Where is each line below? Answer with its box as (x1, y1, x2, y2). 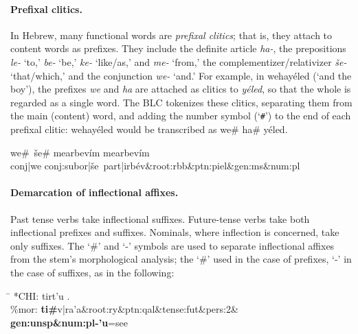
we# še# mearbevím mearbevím (10, 145, 150, 159)
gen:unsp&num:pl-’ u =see (10, 315, 128, 329)
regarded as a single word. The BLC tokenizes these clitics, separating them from (10, 95, 353, 109)
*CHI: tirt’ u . (13, 288, 70, 302)
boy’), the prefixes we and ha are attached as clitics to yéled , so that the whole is (10, 82, 351, 96)
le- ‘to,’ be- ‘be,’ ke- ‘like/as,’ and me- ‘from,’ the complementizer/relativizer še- (10, 54, 347, 69)
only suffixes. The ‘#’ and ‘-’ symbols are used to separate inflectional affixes (10, 238, 335, 252)
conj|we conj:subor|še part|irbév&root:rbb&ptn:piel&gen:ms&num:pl (10, 158, 300, 173)
